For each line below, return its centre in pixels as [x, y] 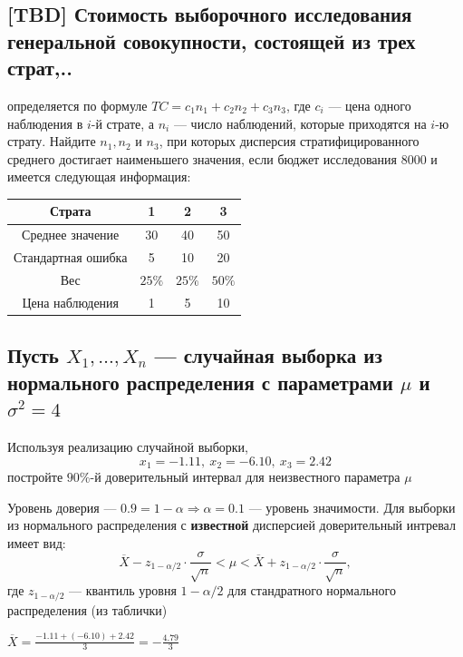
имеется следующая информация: [99, 177]
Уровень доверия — [62, 507]
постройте [35, 476]
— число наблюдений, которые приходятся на [300, 123]
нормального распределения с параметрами [200, 382]
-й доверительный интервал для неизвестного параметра [245, 476]
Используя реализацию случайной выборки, [128, 446]
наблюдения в [45, 123]
